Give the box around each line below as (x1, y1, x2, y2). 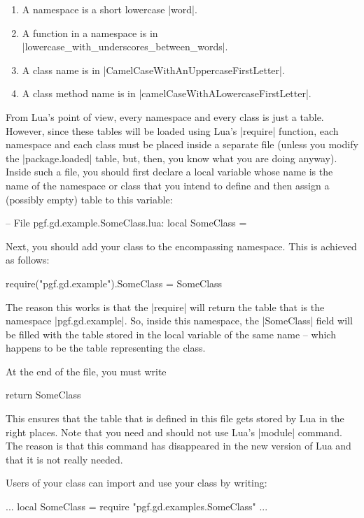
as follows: (6, 252, 50, 267)
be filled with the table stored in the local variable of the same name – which (6, 326, 336, 341)
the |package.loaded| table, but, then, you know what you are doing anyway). (6, 150, 337, 165)
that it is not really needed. (6, 452, 123, 466)
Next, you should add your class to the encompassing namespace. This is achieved (6, 238, 357, 253)
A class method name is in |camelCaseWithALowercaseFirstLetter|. (22, 86, 311, 101)
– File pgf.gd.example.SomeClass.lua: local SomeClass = (6, 215, 247, 230)
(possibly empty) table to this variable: (6, 192, 173, 206)
